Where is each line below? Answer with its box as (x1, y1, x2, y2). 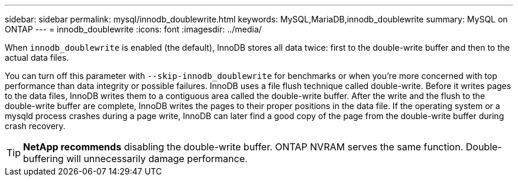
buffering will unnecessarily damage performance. (23, 153, 248, 164)
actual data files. (5, 52, 69, 62)
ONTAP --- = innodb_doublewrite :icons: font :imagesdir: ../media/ (5, 24, 262, 34)
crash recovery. (5, 121, 66, 131)
